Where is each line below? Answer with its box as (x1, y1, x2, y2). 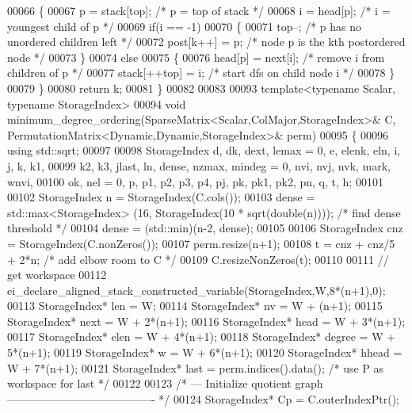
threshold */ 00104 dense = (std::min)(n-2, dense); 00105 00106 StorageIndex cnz (7, 220, 403, 236)
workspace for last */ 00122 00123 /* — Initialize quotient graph (7, 375, 323, 392)
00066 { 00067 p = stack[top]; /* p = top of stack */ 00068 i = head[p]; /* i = (7, 2, 391, 18)
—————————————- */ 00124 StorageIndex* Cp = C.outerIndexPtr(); (7, 390, 400, 407)
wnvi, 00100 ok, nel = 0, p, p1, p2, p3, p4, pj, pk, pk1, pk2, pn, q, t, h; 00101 (7, 173, 383, 189)
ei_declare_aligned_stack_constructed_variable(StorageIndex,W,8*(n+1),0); (7, 281, 386, 298)
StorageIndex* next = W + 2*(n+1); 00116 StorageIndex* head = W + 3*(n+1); (7, 312, 406, 329)
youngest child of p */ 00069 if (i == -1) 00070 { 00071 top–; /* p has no (7, 17, 362, 34)
